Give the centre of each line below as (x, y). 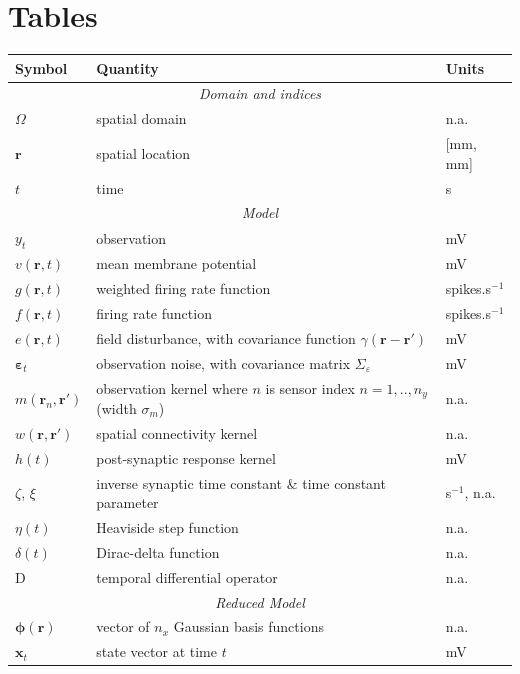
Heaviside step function (167, 526)
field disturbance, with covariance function (226, 337)
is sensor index (310, 387)
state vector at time (156, 651)
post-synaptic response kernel (186, 457)
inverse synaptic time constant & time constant (241, 482)
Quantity (127, 67)
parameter (127, 502)
